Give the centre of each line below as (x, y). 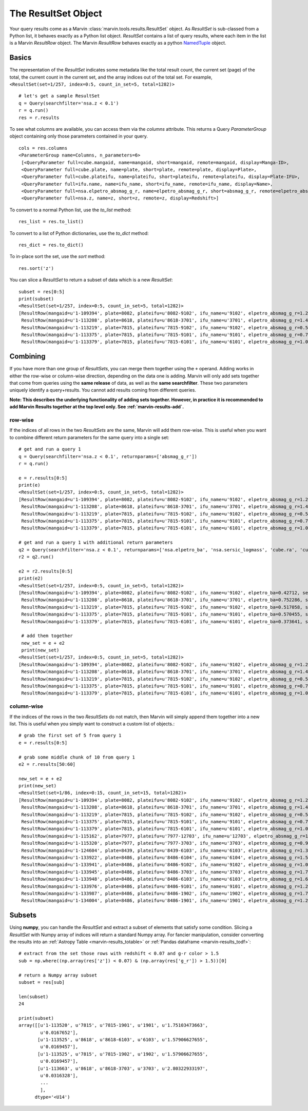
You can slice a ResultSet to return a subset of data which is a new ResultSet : (91, 280)
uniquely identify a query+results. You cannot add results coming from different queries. (103, 390)
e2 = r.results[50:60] (47, 764)
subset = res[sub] (42, 982)
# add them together (47, 636)
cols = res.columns (43, 148)
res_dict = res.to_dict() (51, 245)
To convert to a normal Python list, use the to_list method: (71, 210)
